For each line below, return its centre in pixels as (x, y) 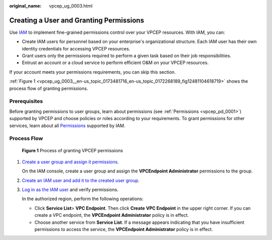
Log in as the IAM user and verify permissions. (70, 190)
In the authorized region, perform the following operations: (83, 199)
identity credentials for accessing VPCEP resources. (76, 48)
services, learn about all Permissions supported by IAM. (67, 126)
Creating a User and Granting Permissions (77, 20)
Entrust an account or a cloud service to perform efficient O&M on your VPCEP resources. (115, 63)
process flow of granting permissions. (49, 88)
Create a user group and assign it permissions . (71, 162)
